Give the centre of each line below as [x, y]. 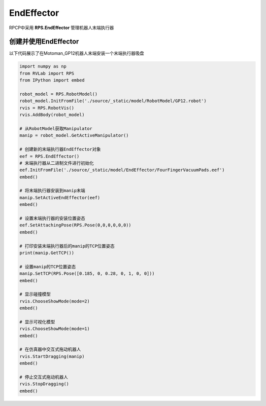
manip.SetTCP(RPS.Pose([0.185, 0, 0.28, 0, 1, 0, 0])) [87, 274]
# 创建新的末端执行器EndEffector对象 [60, 149]
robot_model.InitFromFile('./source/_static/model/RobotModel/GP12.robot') [113, 101]
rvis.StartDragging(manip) [52, 356]
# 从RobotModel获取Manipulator [56, 129]
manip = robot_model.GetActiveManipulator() [74, 135]
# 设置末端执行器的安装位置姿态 [52, 219]
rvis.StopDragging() [44, 384]
